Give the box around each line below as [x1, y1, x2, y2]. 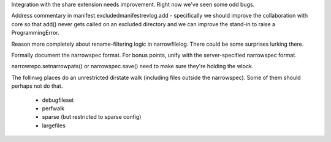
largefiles [42, 122, 66, 129]
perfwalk [42, 104, 65, 112]
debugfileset [42, 96, 74, 104]
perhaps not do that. [11, 82, 63, 90]
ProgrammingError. [11, 29, 59, 37]
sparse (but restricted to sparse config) [42, 113, 142, 121]
